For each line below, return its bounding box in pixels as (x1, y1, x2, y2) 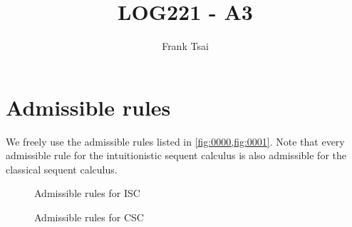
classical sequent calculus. (6, 161, 118, 176)
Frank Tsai (162, 39, 209, 54)
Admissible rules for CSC (34, 210, 144, 225)
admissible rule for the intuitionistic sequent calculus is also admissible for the (6, 148, 346, 163)
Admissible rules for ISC (34, 186, 140, 201)
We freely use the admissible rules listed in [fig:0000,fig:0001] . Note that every (6, 133, 345, 148)
